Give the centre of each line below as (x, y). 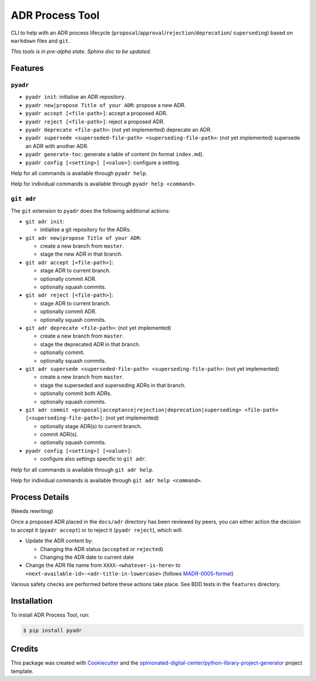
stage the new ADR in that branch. (81, 254)
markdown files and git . (40, 40)
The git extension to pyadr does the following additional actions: (90, 211)
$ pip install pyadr (52, 630)
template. (22, 671)
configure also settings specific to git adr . (93, 459)
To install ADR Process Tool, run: (50, 615)
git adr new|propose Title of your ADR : (83, 238)
